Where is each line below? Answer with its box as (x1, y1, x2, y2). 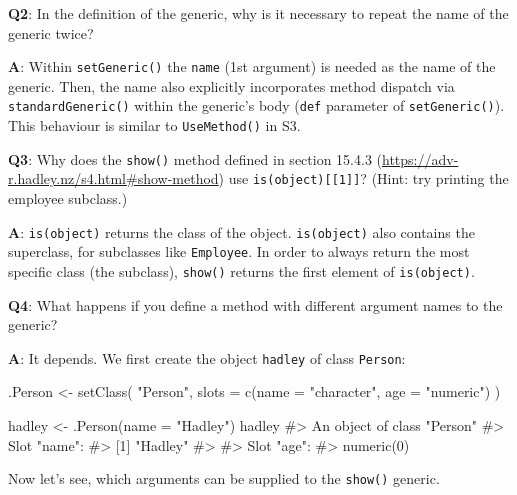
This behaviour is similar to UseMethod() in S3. (8, 115, 301, 136)
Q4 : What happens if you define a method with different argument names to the (8, 294, 503, 315)
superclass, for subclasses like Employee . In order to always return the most (8, 241, 470, 262)
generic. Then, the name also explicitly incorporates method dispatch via (8, 75, 455, 96)
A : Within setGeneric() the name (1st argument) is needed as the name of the (8, 56, 496, 77)
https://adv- (382, 148, 459, 169)
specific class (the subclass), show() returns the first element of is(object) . (8, 260, 475, 281)
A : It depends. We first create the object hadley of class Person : (8, 347, 406, 368)
